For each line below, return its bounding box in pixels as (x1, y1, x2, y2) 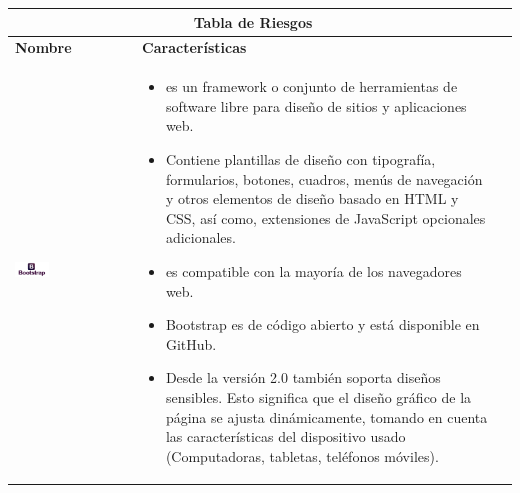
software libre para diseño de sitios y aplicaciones (165, 95, 467, 116)
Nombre (15, 37, 72, 58)
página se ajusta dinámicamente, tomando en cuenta (165, 406, 488, 427)
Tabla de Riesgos (193, 11, 313, 32)
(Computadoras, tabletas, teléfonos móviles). (165, 445, 439, 466)
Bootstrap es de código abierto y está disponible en (165, 314, 480, 335)
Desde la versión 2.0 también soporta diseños (165, 367, 441, 388)
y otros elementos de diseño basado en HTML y (165, 188, 459, 209)
